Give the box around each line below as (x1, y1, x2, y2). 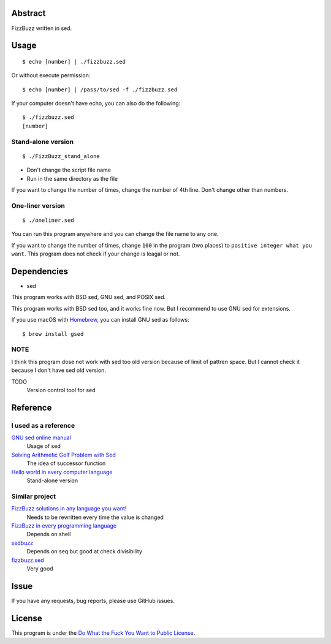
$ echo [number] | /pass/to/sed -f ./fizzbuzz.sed (22, 86, 178, 93)
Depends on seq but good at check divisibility (26, 548, 142, 555)
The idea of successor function (26, 460, 106, 467)
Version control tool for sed (26, 386, 96, 393)
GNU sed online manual (11, 434, 72, 441)
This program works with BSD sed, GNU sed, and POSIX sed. (11, 294, 166, 301)
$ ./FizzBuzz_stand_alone (22, 153, 101, 159)
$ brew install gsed (22, 330, 84, 337)
